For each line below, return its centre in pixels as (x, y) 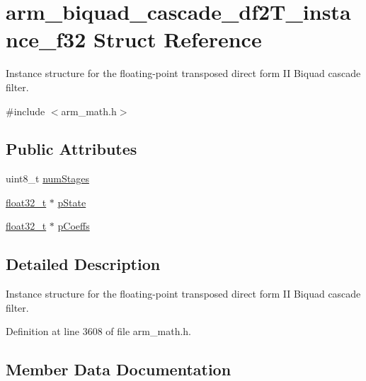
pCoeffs (74, 226)
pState (72, 202)
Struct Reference (178, 39)
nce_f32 (46, 39)
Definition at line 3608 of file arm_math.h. (98, 331)
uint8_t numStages (47, 178)
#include (25, 111)
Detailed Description (83, 264)
